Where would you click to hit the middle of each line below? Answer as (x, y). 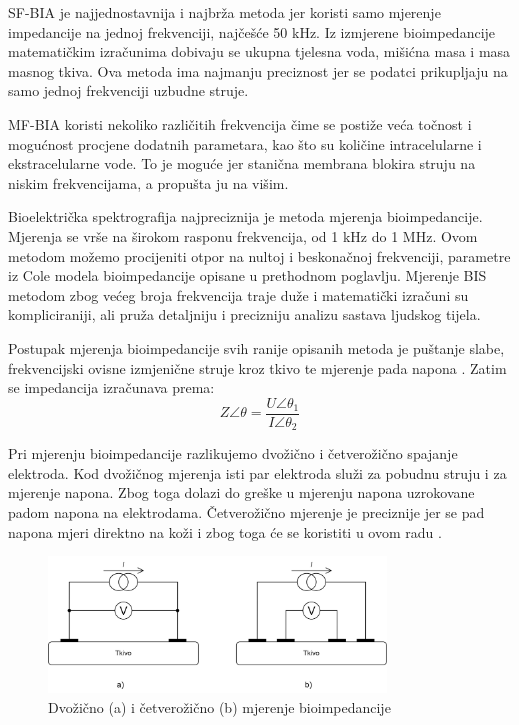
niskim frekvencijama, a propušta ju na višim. (148, 182)
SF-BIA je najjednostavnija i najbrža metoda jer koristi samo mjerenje (224, 12)
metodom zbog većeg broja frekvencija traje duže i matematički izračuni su (238, 294)
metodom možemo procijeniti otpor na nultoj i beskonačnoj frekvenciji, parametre (259, 255)
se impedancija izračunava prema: (111, 387)
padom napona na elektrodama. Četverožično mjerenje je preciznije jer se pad (246, 511)
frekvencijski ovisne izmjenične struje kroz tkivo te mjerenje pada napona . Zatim (257, 367)
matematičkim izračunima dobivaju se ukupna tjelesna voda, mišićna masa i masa (259, 51)
